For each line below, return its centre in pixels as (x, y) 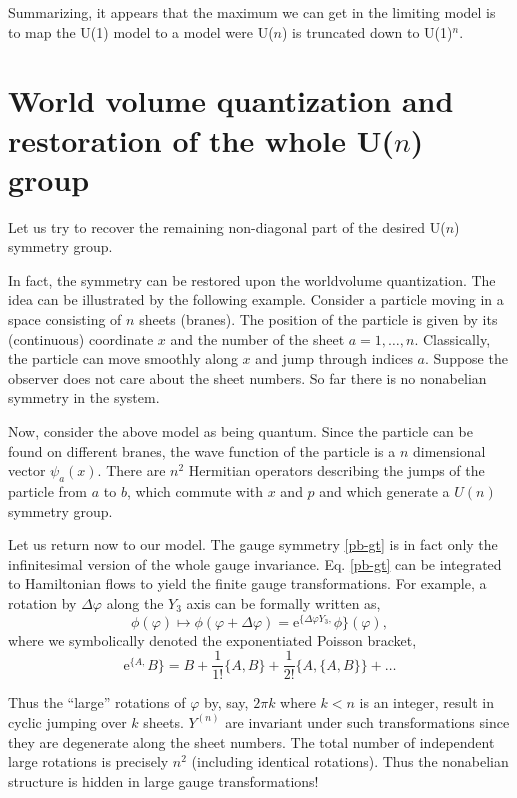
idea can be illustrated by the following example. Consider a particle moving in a (256, 299)
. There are (131, 470)
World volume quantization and (231, 100)
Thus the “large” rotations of (97, 702)
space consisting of (65, 319)
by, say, (226, 702)
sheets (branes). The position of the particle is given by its (318, 319)
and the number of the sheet (257, 338)
